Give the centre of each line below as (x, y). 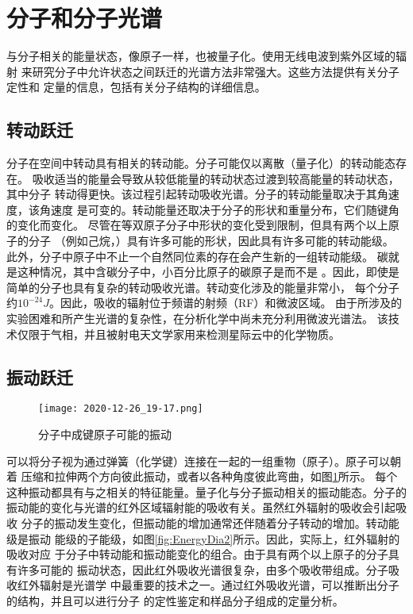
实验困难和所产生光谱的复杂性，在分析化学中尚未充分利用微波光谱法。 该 (197, 319)
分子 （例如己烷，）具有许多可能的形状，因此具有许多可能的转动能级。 (211, 241)
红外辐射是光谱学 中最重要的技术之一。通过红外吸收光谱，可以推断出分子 (208, 585)
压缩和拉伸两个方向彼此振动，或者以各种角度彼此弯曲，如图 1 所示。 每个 (209, 476)
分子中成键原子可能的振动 (105, 434)
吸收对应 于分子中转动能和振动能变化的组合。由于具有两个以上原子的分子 (197, 554)
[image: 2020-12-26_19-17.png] (121, 409)
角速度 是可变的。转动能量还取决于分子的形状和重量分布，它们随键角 (219, 209)
